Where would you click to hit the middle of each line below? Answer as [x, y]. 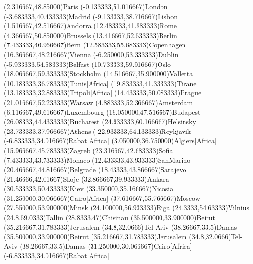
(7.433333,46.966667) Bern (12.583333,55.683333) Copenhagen [95, 45]
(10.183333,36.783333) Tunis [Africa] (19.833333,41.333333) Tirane [100, 83]
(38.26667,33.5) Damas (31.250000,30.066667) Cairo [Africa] [106, 246]
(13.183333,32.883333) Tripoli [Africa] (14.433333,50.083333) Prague [103, 93]
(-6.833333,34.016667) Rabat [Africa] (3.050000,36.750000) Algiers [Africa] [110, 141]
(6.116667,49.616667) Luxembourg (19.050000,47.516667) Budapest [102, 112]
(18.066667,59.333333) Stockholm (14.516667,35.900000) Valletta [99, 74]
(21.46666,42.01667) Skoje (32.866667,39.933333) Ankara [87, 179]
